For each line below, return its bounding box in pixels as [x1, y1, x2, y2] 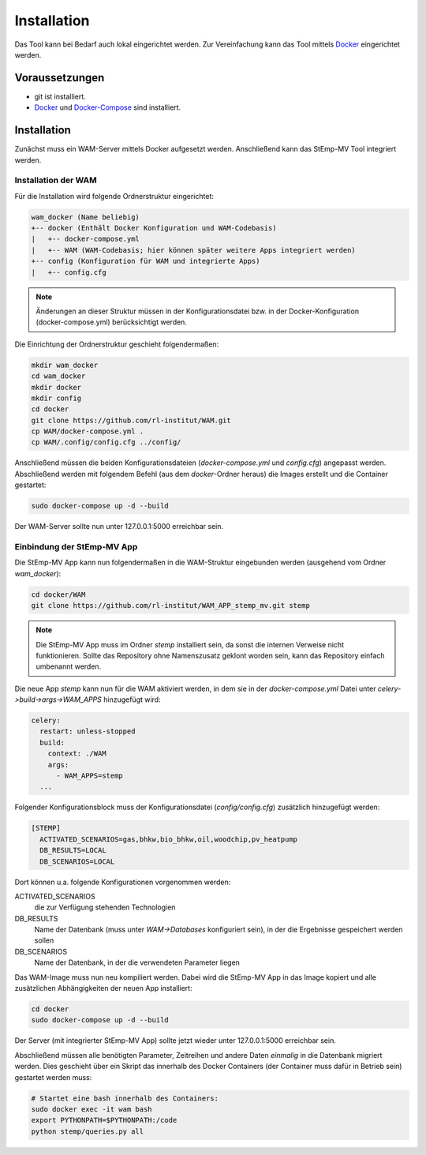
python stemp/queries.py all [31, 1127, 144, 1136]
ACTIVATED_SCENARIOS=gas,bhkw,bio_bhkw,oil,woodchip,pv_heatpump [39, 834, 298, 844]
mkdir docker [31, 383, 82, 392]
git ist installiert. [34, 92, 86, 101]
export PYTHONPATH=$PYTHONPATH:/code [31, 1116, 177, 1125]
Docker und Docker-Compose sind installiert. [34, 103, 181, 112]
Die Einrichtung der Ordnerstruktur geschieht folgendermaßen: [14, 339, 219, 349]
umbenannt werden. [35, 662, 102, 671]
